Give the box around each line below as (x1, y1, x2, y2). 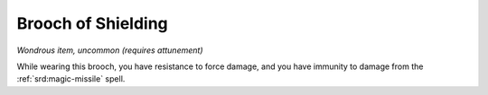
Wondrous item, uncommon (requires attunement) (16, 45, 203, 56)
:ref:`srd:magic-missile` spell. (16, 73, 126, 84)
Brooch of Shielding (16, 13, 169, 33)
